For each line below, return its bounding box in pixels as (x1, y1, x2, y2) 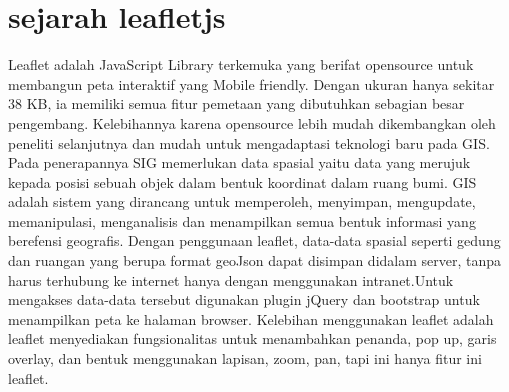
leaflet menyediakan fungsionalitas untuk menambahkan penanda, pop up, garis (8, 328, 497, 349)
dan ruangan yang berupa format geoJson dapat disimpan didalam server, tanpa (8, 250, 502, 271)
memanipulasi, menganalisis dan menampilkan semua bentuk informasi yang (8, 210, 476, 231)
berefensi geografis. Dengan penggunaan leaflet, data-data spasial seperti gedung (8, 230, 501, 251)
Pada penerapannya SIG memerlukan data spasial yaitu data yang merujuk (8, 152, 471, 173)
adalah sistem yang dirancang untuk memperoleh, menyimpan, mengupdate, (8, 191, 476, 212)
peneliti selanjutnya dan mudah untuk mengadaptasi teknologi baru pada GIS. (8, 132, 490, 153)
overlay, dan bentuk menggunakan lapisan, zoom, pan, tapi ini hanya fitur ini (8, 348, 482, 369)
